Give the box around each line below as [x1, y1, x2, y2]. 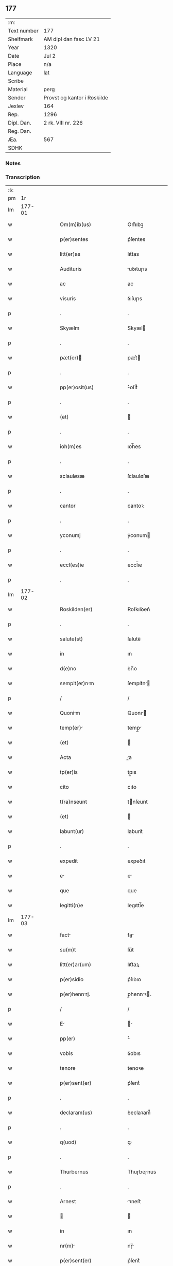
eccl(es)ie [60, 561, 84, 568]
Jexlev [8, 102, 24, 110]
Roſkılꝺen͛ [127, 606, 150, 613]
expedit [60, 857, 78, 864]
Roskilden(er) [60, 606, 93, 613]
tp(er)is [60, 769, 78, 776]
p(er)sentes [60, 236, 89, 243]
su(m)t [60, 946, 76, 953]
